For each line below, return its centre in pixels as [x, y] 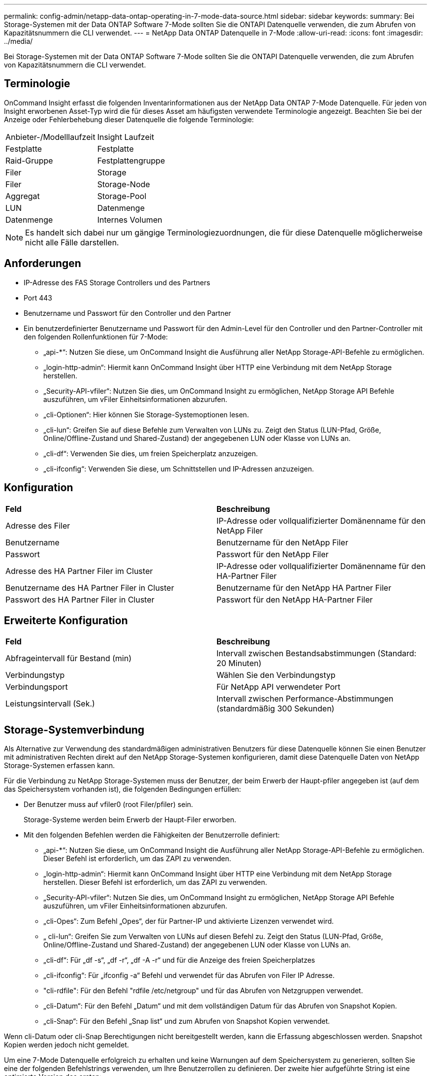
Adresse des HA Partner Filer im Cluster [79, 571]
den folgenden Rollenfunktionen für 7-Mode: [96, 336]
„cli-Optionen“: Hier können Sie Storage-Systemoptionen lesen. [146, 414]
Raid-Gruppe [29, 160]
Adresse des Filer [38, 525]
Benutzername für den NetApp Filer [282, 542]
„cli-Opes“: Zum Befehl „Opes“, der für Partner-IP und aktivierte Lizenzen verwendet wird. [189, 921]
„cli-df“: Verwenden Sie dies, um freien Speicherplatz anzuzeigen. [151, 453]
